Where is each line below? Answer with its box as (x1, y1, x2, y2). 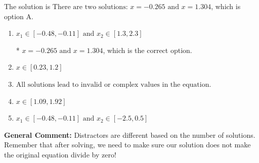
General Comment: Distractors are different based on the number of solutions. (4, 129, 255, 140)
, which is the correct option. (103, 44, 192, 55)
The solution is (4, 1, 51, 11)
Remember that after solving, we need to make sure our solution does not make (4, 139, 251, 150)
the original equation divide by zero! (4, 149, 116, 159)
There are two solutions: (52, 4, 128, 11)
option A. (4, 11, 33, 21)
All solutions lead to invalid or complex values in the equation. (16, 81, 211, 88)
